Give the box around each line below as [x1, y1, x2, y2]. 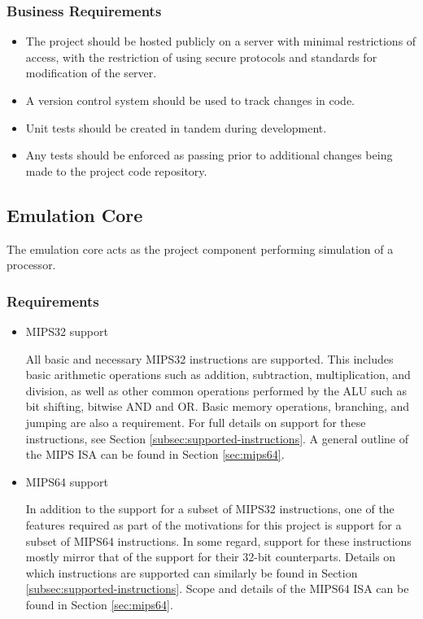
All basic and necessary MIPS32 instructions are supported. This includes [25, 350, 394, 367]
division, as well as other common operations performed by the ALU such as [25, 381, 408, 399]
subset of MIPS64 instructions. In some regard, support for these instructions [25, 532, 412, 549]
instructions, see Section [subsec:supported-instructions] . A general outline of [25, 429, 408, 447]
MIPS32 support [25, 322, 108, 339]
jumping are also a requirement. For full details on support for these [25, 413, 366, 430]
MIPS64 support [25, 473, 108, 490]
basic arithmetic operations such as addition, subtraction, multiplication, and [25, 366, 411, 383]
